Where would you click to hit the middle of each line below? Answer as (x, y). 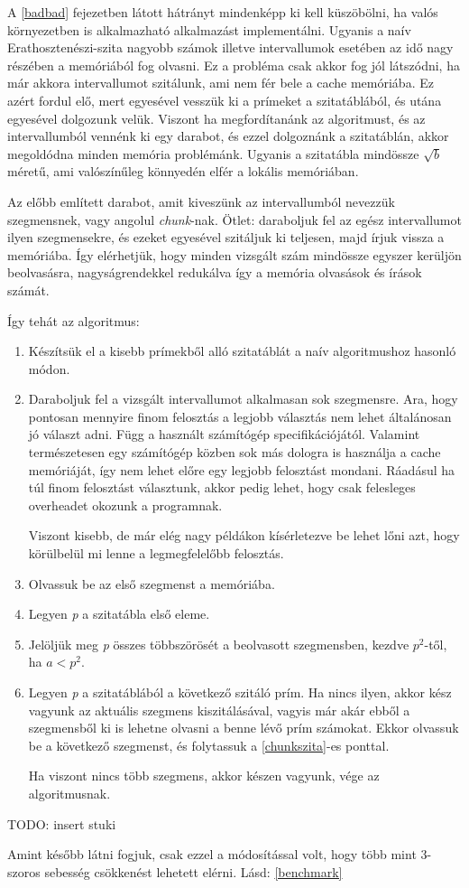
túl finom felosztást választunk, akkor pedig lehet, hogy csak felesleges (222, 487)
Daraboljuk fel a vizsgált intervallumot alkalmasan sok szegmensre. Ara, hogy (243, 399)
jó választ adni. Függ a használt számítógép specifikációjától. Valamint (224, 434)
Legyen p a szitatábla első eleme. (119, 614)
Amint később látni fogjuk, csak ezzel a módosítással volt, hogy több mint (212, 854)
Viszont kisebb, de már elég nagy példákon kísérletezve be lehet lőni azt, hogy (244, 535)
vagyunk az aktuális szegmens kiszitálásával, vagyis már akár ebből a (219, 710)
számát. (28, 290)
